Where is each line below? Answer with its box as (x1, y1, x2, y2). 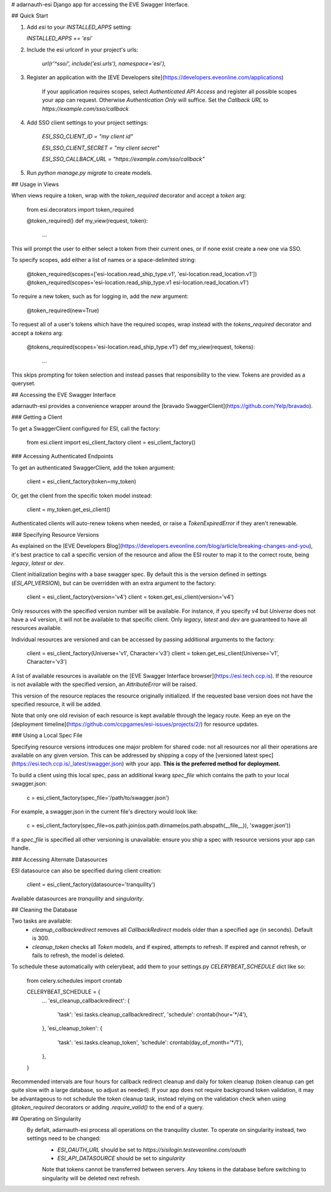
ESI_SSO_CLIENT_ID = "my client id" (42, 133, 133, 140)
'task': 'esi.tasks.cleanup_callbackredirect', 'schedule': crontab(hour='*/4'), (57, 1010, 248, 1018)
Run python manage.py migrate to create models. (26, 169, 153, 177)
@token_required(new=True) (26, 307, 99, 314)
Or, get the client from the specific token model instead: (11, 491, 153, 499)
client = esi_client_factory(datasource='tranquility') (26, 881, 156, 888)
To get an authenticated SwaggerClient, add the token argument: (11, 464, 175, 471)
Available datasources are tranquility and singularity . (11, 894, 145, 902)
